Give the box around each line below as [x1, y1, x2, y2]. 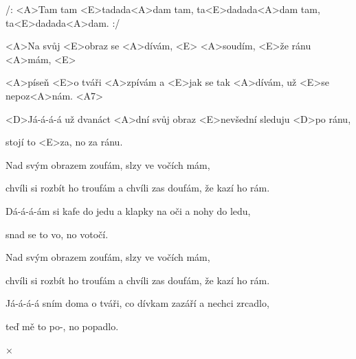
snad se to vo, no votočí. [5, 227, 109, 241]
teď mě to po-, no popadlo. [5, 319, 119, 333]
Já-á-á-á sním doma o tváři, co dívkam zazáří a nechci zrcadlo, [5, 296, 269, 310]
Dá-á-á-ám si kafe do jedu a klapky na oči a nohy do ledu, [5, 203, 251, 218]
